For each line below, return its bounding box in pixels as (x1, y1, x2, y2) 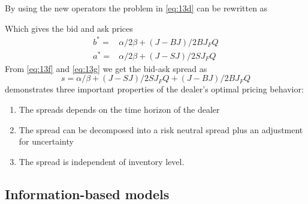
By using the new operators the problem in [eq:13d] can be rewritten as (5, 2, 268, 14)
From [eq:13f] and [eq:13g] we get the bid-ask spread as (5, 62, 207, 74)
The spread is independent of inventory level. (19, 155, 185, 167)
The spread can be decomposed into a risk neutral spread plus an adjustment (19, 123, 303, 136)
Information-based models (5, 184, 170, 203)
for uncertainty (19, 135, 74, 148)
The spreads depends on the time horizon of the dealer (19, 103, 220, 116)
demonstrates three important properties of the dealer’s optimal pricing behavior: (5, 83, 304, 95)
